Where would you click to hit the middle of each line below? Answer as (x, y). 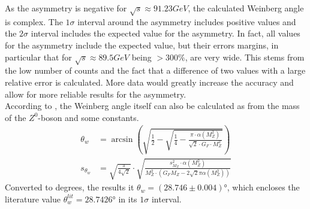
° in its (125, 199)
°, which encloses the (262, 187)
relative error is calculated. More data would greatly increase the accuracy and (149, 82)
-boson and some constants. (88, 117)
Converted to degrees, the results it (70, 187)
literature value (33, 199)
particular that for (38, 57)
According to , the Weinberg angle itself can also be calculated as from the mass (152, 106)
